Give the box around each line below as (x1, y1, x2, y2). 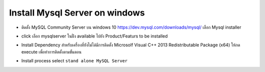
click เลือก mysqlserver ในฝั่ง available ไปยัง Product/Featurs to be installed (21, 33, 168, 39)
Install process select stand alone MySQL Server (21, 58, 128, 64)
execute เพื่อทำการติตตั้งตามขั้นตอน (21, 49, 82, 54)
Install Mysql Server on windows (9, 7, 145, 18)
